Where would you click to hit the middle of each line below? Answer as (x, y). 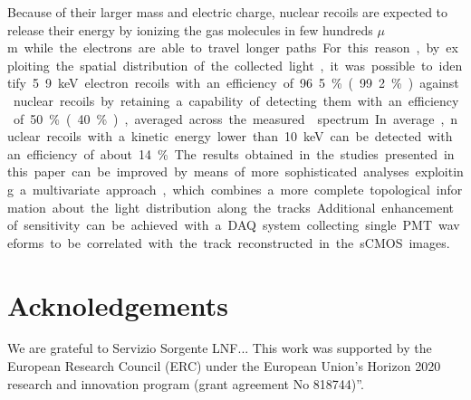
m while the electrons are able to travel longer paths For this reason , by (224, 48)
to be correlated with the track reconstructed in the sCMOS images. (250, 242)
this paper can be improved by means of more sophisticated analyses (208, 171)
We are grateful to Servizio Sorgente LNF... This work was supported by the (220, 348)
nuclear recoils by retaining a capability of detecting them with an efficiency (236, 100)
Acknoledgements (118, 305)
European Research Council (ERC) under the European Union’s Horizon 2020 (224, 366)
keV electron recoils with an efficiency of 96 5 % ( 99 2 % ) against (259, 83)
